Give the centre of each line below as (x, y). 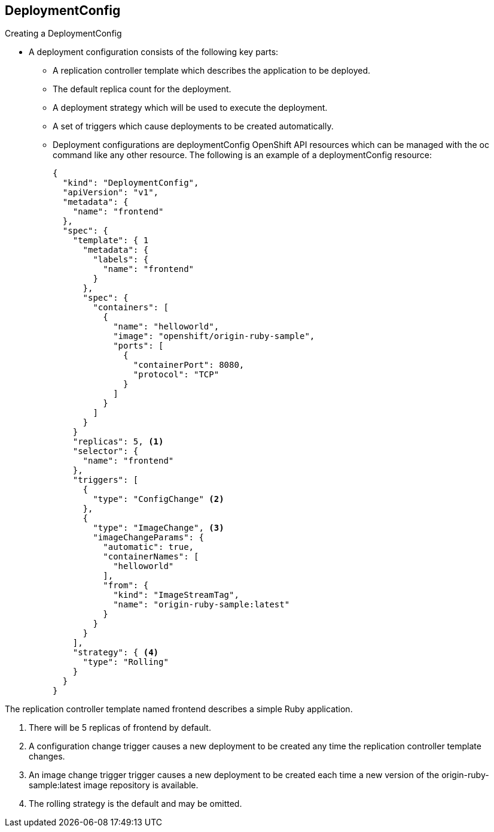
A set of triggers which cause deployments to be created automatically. (193, 126)
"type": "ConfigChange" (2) (158, 499)
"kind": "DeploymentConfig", (131, 183)
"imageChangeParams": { (148, 538)
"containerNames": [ (151, 557)
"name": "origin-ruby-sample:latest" (202, 605)
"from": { (126, 586)
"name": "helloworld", (166, 327)
